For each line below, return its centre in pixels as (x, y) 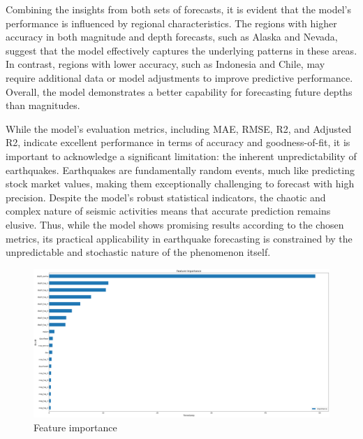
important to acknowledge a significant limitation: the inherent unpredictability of (181, 156)
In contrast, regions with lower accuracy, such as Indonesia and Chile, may (165, 64)
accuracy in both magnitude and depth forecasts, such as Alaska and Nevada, (172, 37)
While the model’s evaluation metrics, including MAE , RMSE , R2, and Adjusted (179, 128)
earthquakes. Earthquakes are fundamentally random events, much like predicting (180, 170)
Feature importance (75, 427)
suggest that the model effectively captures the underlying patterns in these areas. (181, 50)
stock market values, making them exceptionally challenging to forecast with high (180, 183)
